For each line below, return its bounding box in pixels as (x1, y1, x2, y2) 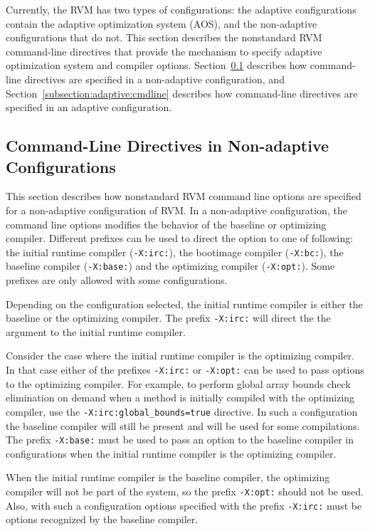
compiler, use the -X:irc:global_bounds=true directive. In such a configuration (6, 404, 358, 419)
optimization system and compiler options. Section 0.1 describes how (6, 58, 307, 73)
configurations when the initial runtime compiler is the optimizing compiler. (6, 446, 337, 461)
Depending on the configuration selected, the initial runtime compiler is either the (6, 296, 363, 311)
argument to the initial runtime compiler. (6, 324, 186, 339)
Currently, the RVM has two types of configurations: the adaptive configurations (6, 2, 356, 16)
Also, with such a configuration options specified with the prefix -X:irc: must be (6, 498, 362, 512)
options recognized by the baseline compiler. (6, 512, 199, 527)
